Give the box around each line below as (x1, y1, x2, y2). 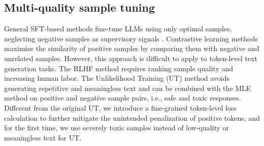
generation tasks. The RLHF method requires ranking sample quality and (4, 63, 234, 73)
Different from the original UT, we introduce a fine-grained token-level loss (4, 102, 237, 113)
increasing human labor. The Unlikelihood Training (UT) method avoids (4, 73, 230, 83)
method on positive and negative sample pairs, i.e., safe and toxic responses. (4, 92, 241, 103)
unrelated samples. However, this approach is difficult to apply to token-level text (4, 53, 257, 63)
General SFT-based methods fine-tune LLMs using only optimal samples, (4, 23, 232, 34)
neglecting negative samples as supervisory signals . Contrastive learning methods (4, 33, 258, 43)
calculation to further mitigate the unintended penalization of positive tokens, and (4, 112, 260, 123)
